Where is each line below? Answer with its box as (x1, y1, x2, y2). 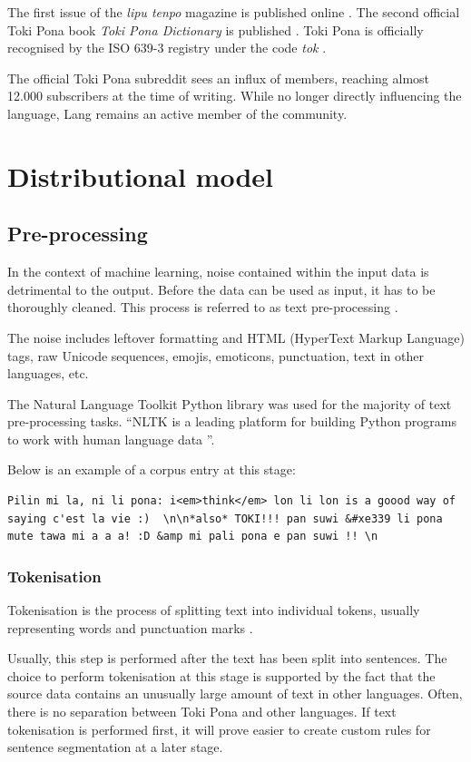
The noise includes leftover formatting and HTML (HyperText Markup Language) (7, 327, 465, 347)
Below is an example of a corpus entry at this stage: (7, 460, 296, 479)
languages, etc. (7, 364, 89, 383)
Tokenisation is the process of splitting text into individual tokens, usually (7, 601, 420, 620)
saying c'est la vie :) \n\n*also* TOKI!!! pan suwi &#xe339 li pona (7, 512, 443, 525)
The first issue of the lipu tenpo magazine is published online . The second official (7, 3, 460, 21)
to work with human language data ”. (7, 429, 215, 448)
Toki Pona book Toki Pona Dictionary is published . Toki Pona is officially (7, 20, 424, 39)
